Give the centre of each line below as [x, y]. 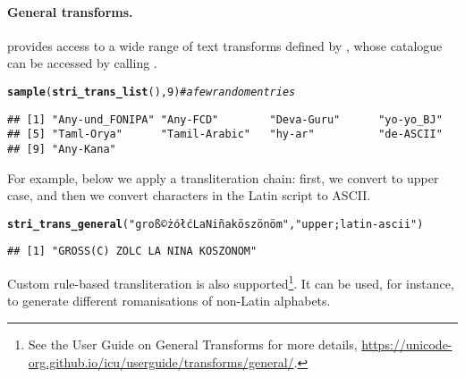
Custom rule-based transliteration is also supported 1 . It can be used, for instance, [231, 282]
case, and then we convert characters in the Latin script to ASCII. [189, 195]
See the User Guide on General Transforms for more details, [193, 344]
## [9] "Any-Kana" [62, 149]
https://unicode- [407, 344]
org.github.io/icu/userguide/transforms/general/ [161, 361]
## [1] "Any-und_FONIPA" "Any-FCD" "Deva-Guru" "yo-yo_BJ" [225, 119]
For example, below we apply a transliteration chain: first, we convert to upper [223, 177]
